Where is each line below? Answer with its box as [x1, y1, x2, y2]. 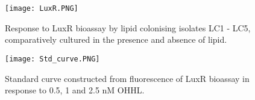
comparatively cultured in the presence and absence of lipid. [5, 33, 227, 46]
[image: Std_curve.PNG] [5, 54, 100, 63]
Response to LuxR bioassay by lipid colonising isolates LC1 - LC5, [5, 21, 251, 34]
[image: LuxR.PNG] [5, 4, 78, 13]
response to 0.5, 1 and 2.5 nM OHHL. [5, 84, 145, 96]
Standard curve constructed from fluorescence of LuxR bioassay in [5, 72, 250, 84]
